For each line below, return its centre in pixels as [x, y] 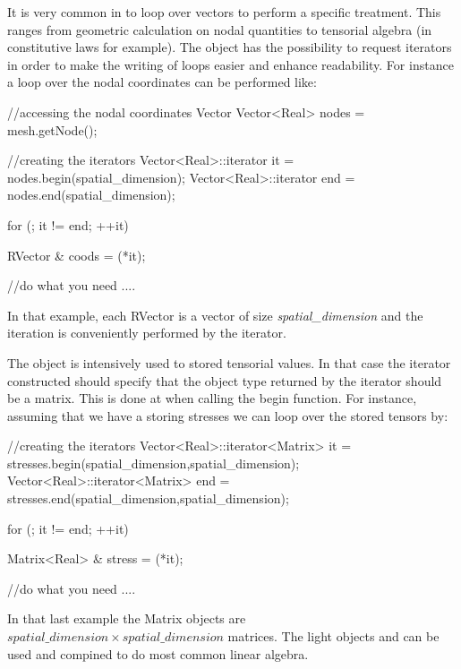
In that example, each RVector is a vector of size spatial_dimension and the [215, 315]
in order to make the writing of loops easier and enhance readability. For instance [230, 64]
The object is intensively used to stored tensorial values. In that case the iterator [229, 362]
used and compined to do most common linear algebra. [158, 653]
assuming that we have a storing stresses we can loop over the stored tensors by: [228, 415]
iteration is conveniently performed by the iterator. [147, 333]
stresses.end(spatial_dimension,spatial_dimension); [148, 498]
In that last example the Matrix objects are [127, 618]
